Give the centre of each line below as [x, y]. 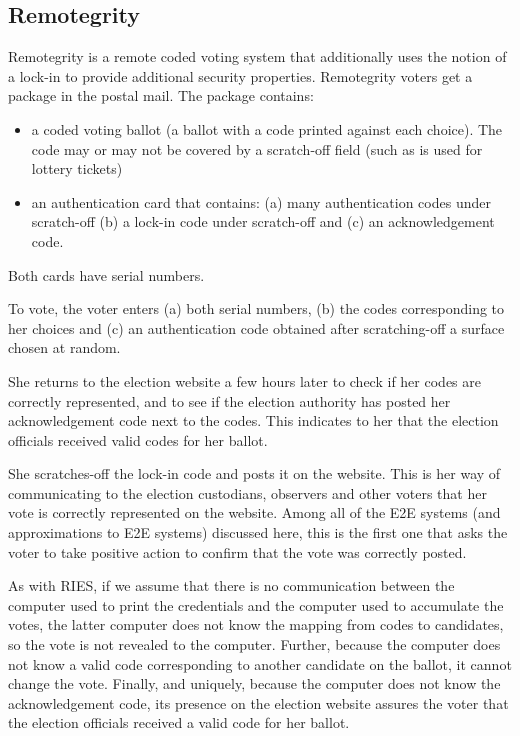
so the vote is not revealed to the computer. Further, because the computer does [254, 644]
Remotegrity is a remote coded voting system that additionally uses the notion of [257, 56]
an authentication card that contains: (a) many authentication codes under [261, 201]
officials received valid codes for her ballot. [138, 439]
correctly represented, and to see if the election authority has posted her [229, 400]
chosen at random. [64, 347]
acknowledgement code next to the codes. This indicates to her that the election [253, 420]
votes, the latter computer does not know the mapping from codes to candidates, [256, 624]
